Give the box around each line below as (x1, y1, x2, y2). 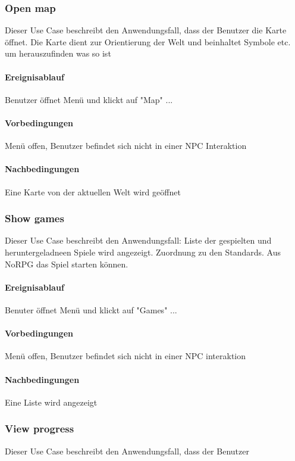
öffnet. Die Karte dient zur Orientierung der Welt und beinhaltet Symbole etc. (5, 35, 291, 48)
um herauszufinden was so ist (5, 47, 111, 60)
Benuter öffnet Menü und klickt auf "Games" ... (5, 303, 177, 316)
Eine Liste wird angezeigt (5, 395, 98, 408)
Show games (5, 211, 64, 226)
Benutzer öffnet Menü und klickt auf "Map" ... (5, 93, 173, 105)
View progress (5, 421, 74, 436)
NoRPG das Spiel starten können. (5, 257, 128, 270)
